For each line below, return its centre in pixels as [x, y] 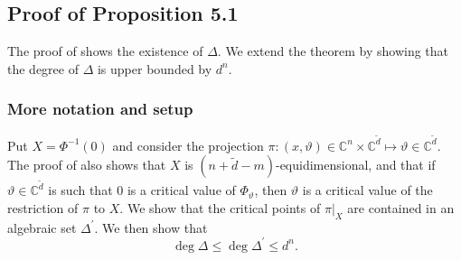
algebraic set [42, 227]
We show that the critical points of [224, 207]
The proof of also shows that [87, 165]
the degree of [43, 68]
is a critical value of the [367, 190]
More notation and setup [100, 109]
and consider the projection [188, 145]
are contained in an [401, 207]
